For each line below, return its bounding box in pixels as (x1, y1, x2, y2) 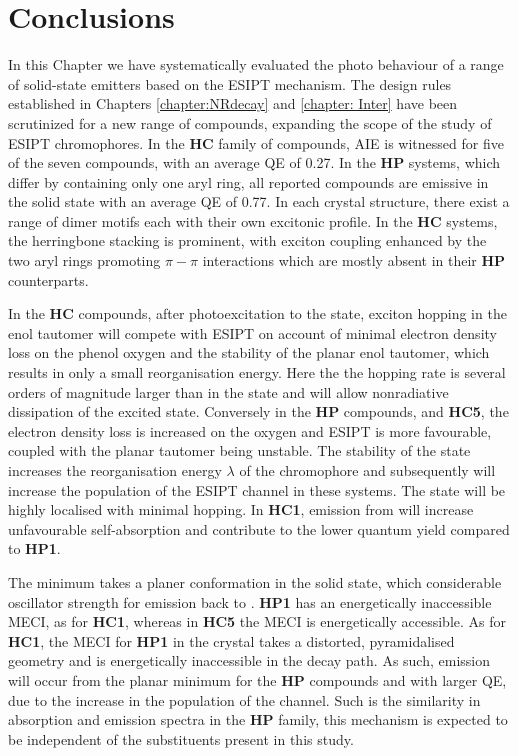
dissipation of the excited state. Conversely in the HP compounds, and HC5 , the (8, 401, 509, 422)
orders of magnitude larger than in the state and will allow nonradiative (8, 381, 449, 402)
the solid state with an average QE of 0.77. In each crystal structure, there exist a (8, 191, 510, 212)
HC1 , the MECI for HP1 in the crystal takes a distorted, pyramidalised (8, 630, 455, 651)
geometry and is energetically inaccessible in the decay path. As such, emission (8, 650, 491, 671)
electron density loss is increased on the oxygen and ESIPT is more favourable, (8, 420, 492, 441)
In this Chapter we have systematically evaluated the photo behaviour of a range (8, 54, 504, 75)
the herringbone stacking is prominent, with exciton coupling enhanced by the (8, 230, 487, 251)
